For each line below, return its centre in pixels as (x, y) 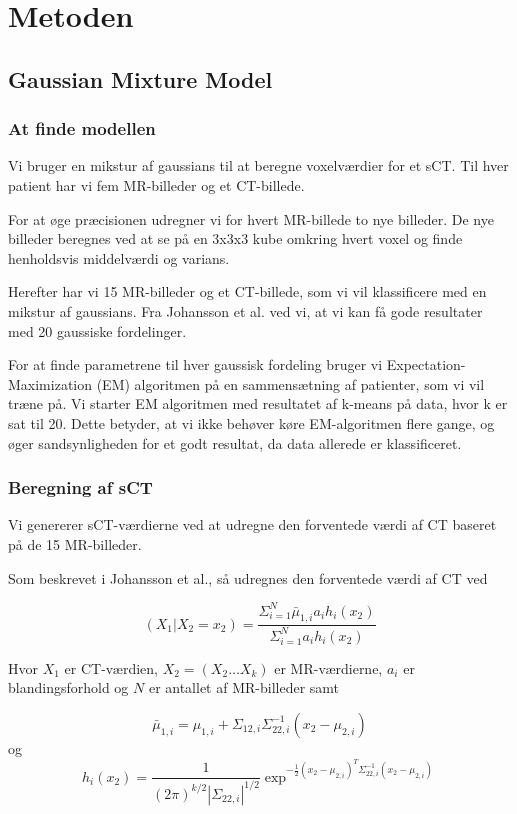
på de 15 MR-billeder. (75, 543)
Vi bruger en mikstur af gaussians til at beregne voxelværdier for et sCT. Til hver (258, 165)
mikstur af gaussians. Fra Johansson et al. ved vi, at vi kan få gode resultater (245, 310)
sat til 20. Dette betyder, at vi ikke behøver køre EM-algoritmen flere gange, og (251, 422)
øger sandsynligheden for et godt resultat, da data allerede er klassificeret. (235, 442)
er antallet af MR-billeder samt (244, 687)
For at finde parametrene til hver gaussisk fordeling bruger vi (195, 364)
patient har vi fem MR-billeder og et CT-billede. (156, 184)
